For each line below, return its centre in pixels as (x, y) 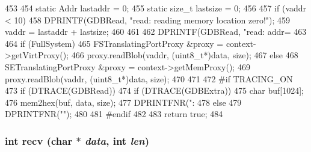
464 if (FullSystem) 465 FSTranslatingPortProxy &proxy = (114, 43)
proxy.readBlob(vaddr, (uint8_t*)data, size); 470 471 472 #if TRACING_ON (149, 78)
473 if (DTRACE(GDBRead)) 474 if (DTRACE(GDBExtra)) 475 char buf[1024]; (154, 90)
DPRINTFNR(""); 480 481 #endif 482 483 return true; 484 (114, 114)
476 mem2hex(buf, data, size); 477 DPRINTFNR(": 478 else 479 (123, 102)
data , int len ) (117, 140)
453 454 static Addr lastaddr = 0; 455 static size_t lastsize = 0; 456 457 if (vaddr (156, 8)
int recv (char (39, 140)
